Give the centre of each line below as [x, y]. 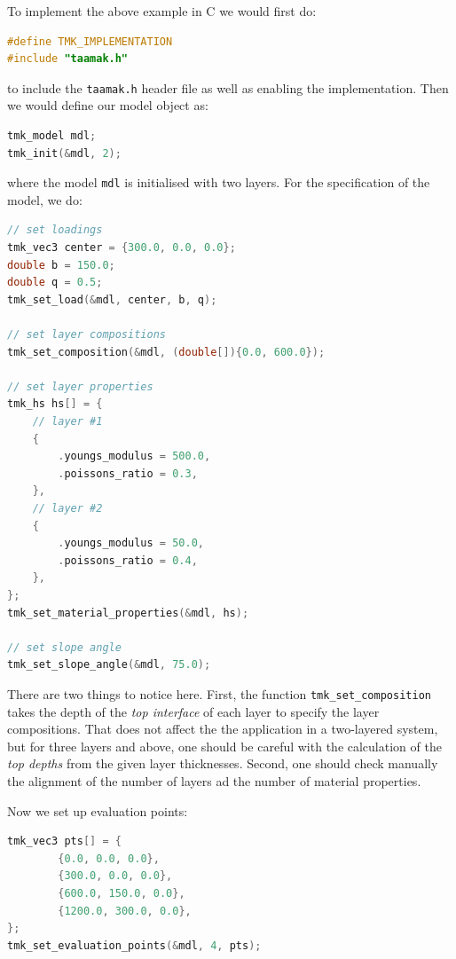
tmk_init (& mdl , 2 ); [64, 153]
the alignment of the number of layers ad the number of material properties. [214, 780]
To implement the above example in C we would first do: [162, 11]
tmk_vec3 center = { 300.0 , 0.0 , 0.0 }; [122, 248]
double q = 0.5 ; [55, 283]
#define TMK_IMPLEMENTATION [90, 41]
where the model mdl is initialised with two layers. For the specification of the [219, 182]
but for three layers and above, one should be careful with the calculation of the [224, 746]
